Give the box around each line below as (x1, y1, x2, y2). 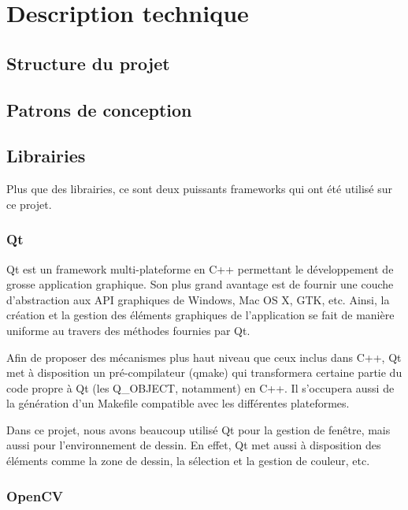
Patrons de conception (6, 97, 192, 121)
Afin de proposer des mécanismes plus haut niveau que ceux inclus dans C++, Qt (6, 348, 402, 365)
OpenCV (6, 486, 63, 505)
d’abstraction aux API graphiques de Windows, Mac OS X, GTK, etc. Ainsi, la (6, 291, 390, 307)
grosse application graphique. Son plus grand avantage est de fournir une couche (6, 276, 394, 292)
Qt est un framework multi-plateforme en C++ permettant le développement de (6, 260, 394, 277)
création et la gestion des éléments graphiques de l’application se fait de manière (6, 307, 395, 323)
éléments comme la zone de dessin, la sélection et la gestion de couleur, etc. (6, 452, 370, 469)
